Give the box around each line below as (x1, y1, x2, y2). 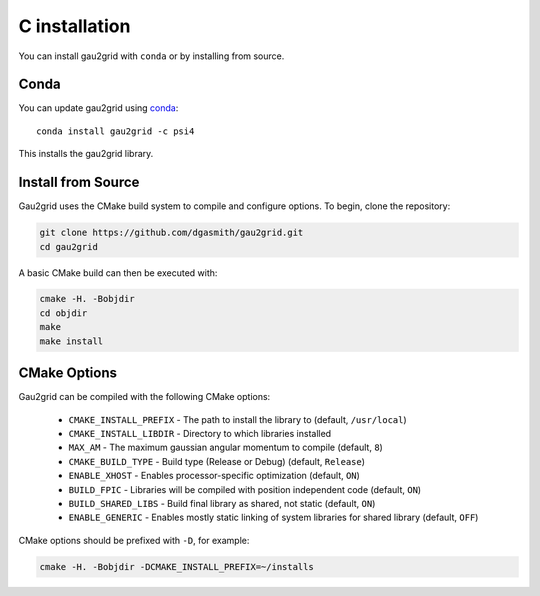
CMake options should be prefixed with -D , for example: (18, 534, 250, 546)
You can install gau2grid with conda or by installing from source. (18, 50, 285, 62)
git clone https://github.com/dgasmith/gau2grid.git (39, 227, 304, 239)
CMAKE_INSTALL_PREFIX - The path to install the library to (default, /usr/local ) (68, 413, 407, 425)
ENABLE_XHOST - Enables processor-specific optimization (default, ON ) (68, 470, 360, 482)
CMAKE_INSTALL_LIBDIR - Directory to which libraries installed (68, 427, 332, 439)
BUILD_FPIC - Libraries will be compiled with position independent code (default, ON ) (68, 483, 422, 495)
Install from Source (18, 174, 140, 191)
